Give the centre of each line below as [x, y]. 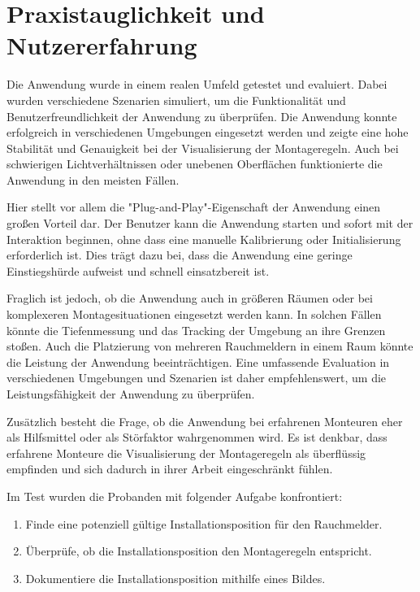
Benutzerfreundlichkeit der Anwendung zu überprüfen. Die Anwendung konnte [202, 116]
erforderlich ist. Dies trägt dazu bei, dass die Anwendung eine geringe [180, 255]
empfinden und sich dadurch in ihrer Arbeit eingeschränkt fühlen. [170, 469]
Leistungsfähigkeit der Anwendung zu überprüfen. [131, 394]
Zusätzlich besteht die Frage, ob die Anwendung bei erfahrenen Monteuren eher [205, 421]
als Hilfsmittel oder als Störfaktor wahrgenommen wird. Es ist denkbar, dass [197, 437]
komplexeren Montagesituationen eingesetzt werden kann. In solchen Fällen [194, 314]
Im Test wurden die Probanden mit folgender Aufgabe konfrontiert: [175, 496]
